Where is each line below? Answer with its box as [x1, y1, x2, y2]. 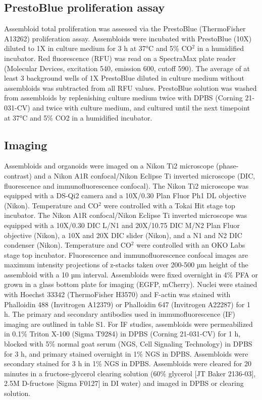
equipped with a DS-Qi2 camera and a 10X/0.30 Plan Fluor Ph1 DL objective [4, 190, 246, 201]
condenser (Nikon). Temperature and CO [4, 240, 131, 250]
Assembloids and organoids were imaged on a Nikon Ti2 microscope [4, 160, 214, 171]
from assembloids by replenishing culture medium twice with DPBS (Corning [4, 92, 243, 103]
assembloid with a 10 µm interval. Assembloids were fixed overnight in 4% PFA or [4, 269, 258, 279]
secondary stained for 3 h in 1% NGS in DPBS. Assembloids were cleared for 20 [4, 358, 252, 369]
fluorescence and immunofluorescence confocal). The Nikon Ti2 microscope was [4, 180, 249, 191]
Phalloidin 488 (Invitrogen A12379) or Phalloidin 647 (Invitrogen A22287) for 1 [4, 299, 250, 309]
